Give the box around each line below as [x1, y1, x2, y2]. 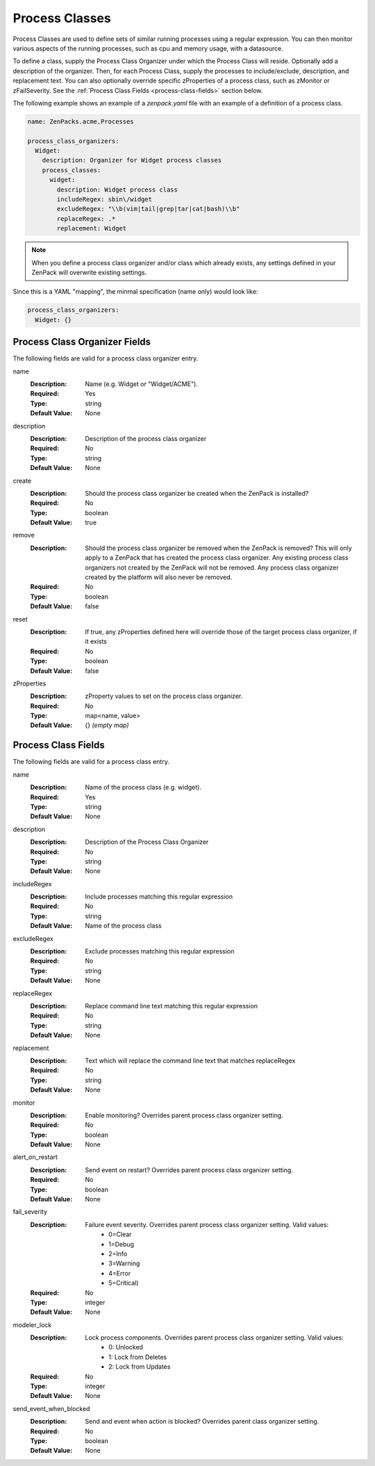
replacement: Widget [56, 224, 127, 233]
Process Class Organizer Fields [12, 336, 151, 348]
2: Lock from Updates [108, 1363, 171, 1371]
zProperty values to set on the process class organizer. [85, 692, 243, 701]
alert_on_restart [12, 1153, 58, 1161]
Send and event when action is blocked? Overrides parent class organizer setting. [85, 1417, 319, 1426]
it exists [85, 638, 108, 646]
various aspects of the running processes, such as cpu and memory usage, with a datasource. [12, 44, 284, 52]
